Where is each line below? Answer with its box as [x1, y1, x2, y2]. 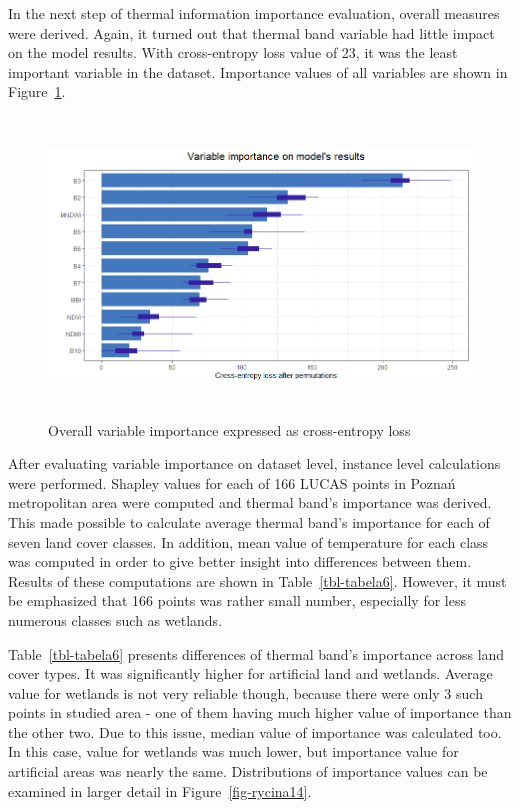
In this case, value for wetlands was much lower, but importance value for [8, 741, 459, 762]
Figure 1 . [8, 81, 66, 102]
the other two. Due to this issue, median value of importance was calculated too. [8, 721, 502, 742]
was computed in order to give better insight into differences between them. [8, 551, 472, 572]
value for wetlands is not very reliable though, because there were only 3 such [8, 682, 483, 703]
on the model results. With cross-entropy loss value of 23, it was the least [8, 42, 458, 63]
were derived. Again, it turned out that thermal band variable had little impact [8, 22, 495, 43]
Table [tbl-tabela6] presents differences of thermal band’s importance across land [8, 643, 505, 664]
